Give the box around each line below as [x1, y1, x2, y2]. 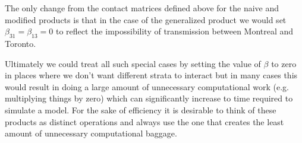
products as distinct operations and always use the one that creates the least [5, 115, 284, 128]
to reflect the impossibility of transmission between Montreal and [56, 25, 294, 37]
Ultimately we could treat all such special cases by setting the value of [5, 57, 261, 69]
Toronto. [5, 37, 36, 49]
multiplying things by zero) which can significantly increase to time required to [5, 92, 293, 104]
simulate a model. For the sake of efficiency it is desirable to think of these [5, 103, 276, 116]
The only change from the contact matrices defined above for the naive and [5, 2, 279, 14]
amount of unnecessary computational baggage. [5, 127, 177, 139]
